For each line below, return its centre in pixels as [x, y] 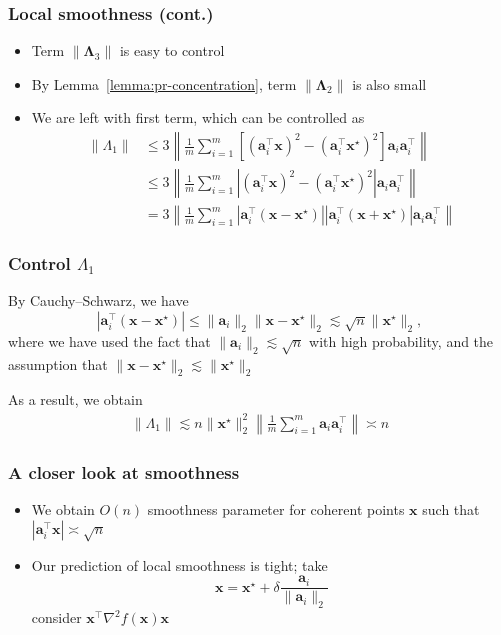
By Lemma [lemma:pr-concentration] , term [164, 83]
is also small [389, 83]
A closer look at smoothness [124, 472]
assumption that [58, 363]
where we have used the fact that [109, 340]
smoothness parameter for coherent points [276, 509]
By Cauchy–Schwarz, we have [98, 300]
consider [56, 617]
